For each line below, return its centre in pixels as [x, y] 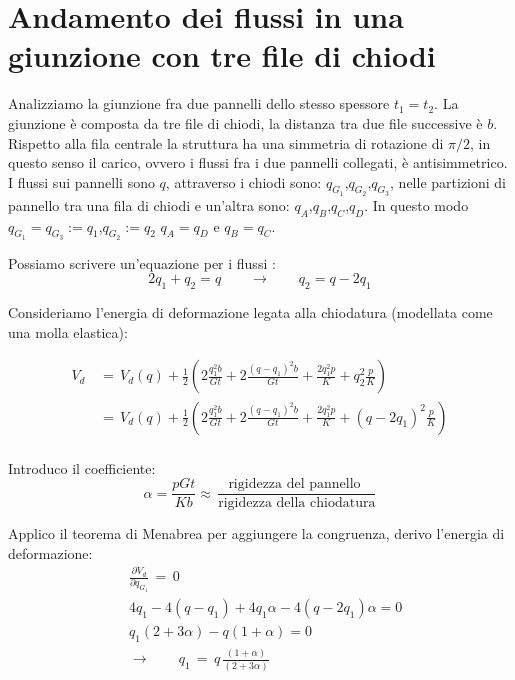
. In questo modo [416, 204]
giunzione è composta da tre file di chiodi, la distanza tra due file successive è [245, 122]
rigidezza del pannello [294, 484]
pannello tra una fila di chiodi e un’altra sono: [149, 204]
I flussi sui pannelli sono [81, 181]
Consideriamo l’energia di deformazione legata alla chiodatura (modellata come [250, 312]
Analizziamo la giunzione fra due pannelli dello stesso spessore [199, 103]
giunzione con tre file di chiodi [222, 55]
